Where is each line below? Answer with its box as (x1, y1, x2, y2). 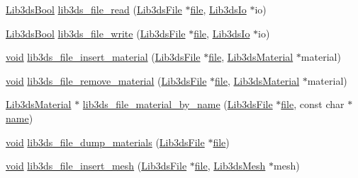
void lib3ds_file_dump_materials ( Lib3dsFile (6, 134, 205, 149)
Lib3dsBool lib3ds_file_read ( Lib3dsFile (6, 2, 182, 16)
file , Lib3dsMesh (194, 158, 266, 173)
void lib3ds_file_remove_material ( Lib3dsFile (6, 73, 207, 88)
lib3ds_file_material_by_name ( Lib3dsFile (82, 97, 273, 112)
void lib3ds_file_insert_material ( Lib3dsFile (6, 49, 201, 64)
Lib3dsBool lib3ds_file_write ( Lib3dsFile (6, 25, 186, 40)
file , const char (281, 97, 345, 112)
